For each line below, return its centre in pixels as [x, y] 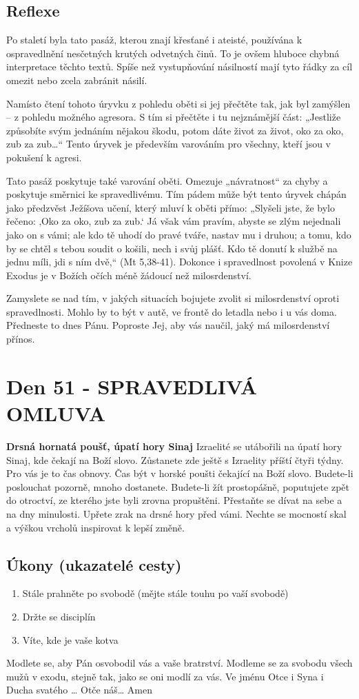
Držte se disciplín [59, 616]
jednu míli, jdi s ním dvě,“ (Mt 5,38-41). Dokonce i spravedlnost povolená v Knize [179, 262]
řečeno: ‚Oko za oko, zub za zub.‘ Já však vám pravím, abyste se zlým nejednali [174, 221]
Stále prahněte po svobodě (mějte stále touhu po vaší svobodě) [155, 593]
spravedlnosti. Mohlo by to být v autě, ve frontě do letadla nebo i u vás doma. [172, 311]
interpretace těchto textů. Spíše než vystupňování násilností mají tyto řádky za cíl [179, 67]
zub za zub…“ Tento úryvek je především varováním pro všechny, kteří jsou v [169, 144]
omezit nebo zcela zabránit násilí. [77, 80]
